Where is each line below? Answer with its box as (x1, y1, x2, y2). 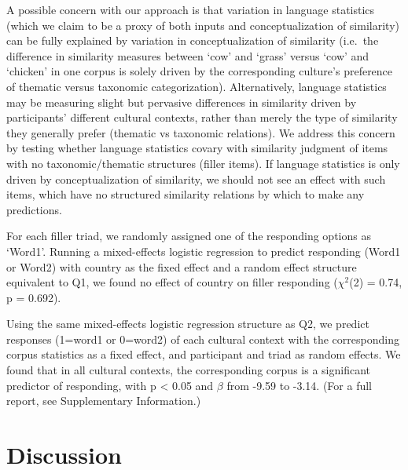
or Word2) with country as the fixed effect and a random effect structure (6, 258, 357, 275)
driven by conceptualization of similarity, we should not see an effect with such (6, 170, 386, 187)
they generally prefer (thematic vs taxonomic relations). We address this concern (6, 124, 395, 140)
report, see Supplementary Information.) (6, 392, 201, 409)
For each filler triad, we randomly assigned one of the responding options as (6, 228, 371, 244)
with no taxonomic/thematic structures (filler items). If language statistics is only (6, 155, 400, 171)
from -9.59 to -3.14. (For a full (226, 377, 373, 393)
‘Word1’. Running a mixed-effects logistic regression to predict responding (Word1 (6, 242, 401, 259)
